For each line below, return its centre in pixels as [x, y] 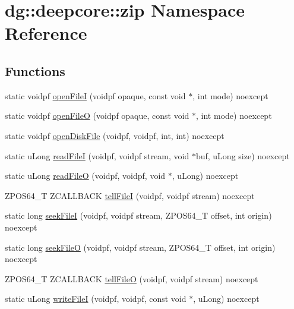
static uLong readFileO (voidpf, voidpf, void [85, 176]
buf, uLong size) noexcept [243, 155]
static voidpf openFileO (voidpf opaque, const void [97, 116]
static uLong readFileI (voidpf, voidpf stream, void [97, 155]
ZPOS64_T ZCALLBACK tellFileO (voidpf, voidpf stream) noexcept [132, 278]
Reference [46, 33]
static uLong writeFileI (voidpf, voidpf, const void [96, 299]
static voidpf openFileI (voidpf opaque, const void [95, 95]
